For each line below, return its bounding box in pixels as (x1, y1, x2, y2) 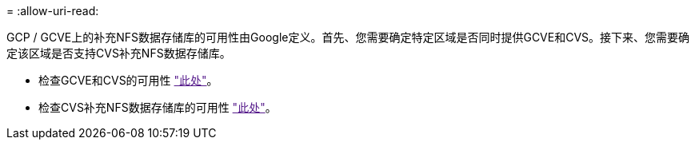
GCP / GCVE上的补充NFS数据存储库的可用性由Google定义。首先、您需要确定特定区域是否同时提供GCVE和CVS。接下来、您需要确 (6, 30, 690, 44)
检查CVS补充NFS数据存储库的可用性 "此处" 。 (38, 101, 277, 114)
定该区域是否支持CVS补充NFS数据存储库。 (6, 46, 231, 60)
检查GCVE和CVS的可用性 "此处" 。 (38, 73, 218, 87)
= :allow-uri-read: (6, 4, 99, 18)
